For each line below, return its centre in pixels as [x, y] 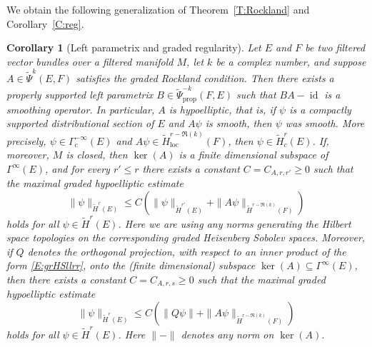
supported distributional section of [80, 123]
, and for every [77, 168]
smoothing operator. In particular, [81, 109]
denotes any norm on [227, 334]
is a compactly [320, 109]
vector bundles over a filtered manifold [90, 61]
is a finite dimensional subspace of [253, 155]
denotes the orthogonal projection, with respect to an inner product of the [187, 251]
